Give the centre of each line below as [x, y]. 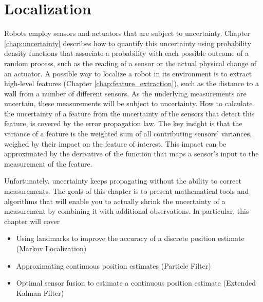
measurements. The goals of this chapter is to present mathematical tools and [127, 191]
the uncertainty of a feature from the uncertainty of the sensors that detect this [129, 113]
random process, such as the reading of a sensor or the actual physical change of [130, 63]
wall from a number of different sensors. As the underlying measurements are [125, 93]
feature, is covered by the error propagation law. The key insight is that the [123, 123]
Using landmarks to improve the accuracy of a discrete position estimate [130, 238]
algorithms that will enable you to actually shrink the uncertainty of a [115, 201]
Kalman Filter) [40, 293]
